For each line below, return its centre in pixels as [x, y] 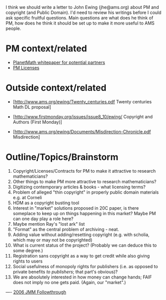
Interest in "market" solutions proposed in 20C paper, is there [76, 208]
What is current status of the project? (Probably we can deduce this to [85, 245]
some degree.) [28, 250]
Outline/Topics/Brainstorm [62, 157]
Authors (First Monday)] [38, 122]
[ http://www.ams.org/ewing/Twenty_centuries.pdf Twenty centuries [82, 101]
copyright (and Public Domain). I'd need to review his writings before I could [83, 12]
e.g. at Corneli [27, 197]
